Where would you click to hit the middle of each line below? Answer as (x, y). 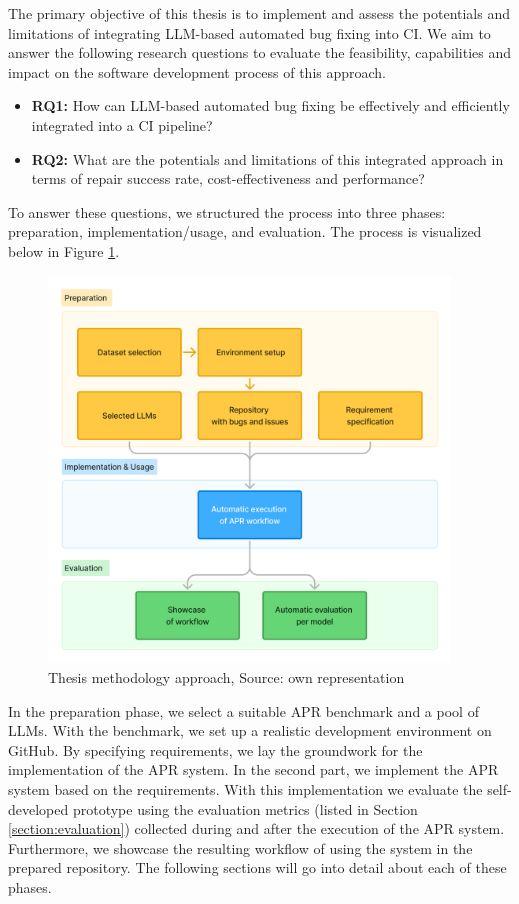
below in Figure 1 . (64, 250)
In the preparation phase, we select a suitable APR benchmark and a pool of (243, 710)
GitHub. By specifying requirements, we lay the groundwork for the (215, 749)
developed (38, 808)
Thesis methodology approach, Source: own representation (226, 676)
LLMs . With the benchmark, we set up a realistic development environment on (250, 730)
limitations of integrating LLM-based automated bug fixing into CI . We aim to (249, 32)
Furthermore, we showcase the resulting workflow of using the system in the (240, 847)
